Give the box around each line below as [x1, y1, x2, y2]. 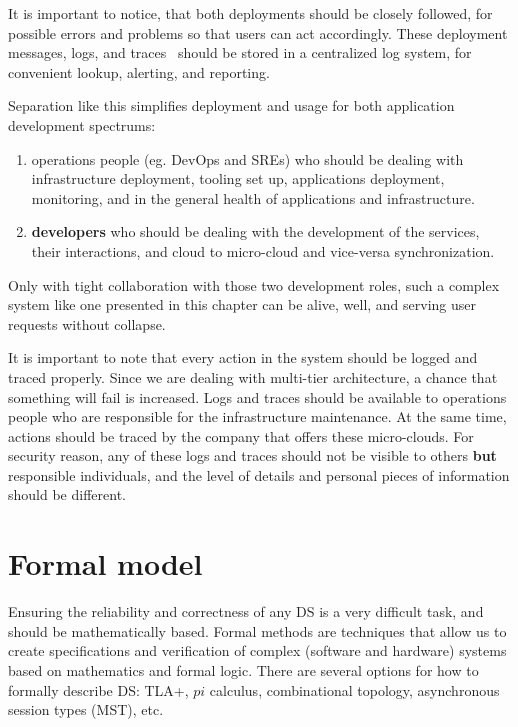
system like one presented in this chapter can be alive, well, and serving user [8, 294, 477, 315]
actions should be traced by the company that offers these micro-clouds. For [8, 425, 474, 446]
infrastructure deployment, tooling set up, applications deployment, [31, 168, 445, 189]
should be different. [8, 484, 126, 505]
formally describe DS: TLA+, [8, 679, 189, 700]
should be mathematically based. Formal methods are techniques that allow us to [8, 620, 507, 641]
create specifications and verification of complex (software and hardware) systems [8, 640, 507, 661]
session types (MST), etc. [8, 699, 164, 720]
